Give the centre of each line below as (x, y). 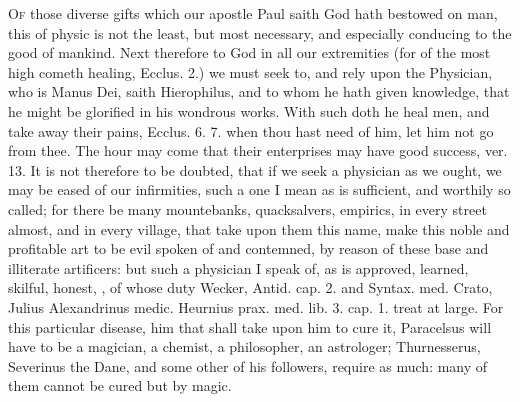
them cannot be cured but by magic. (120, 385)
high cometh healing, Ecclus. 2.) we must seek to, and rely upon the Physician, (250, 71)
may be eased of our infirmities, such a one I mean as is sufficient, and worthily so (259, 189)
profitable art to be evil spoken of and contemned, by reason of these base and (248, 248)
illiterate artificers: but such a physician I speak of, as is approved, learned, (238, 267)
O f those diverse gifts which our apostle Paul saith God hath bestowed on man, (253, 13)
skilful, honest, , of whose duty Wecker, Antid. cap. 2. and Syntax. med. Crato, (250, 287)
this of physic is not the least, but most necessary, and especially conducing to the (260, 32)
